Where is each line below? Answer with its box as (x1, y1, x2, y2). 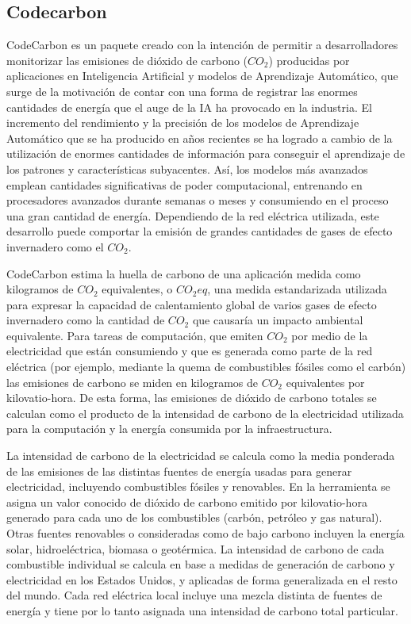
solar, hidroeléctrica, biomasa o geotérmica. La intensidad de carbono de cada (6, 540, 385, 557)
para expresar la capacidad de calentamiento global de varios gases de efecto (6, 296, 377, 312)
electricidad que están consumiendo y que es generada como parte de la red (6, 343, 373, 359)
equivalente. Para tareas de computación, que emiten (6, 327, 263, 343)
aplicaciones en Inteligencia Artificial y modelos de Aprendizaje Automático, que (6, 67, 398, 84)
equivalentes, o (102, 281, 173, 297)
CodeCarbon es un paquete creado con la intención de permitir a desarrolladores (6, 36, 398, 53)
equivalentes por (286, 373, 365, 390)
